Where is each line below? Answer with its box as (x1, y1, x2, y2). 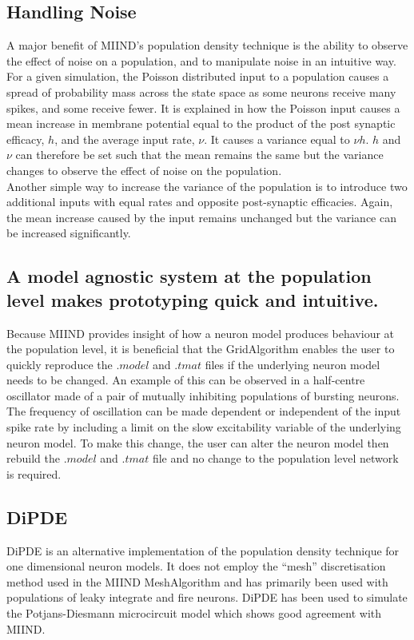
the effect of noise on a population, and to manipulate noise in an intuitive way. (6, 52, 396, 69)
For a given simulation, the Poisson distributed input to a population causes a (6, 68, 389, 85)
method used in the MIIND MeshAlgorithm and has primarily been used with (6, 573, 388, 590)
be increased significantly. (6, 225, 131, 241)
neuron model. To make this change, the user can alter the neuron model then (6, 434, 389, 451)
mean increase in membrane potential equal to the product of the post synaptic (6, 115, 396, 132)
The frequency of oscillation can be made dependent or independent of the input (6, 403, 401, 419)
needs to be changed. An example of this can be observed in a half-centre (6, 372, 365, 388)
